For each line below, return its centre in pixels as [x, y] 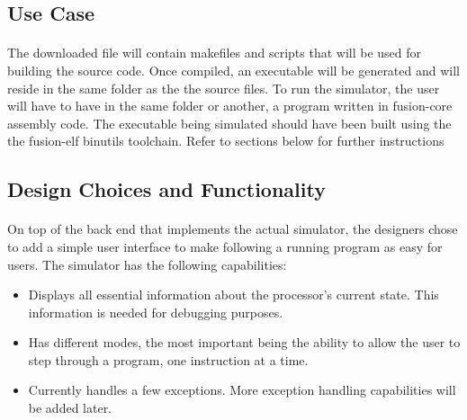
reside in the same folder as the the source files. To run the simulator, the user [224, 88]
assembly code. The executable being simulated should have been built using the [229, 123]
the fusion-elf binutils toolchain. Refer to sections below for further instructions [226, 141]
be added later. [70, 408]
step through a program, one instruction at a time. [168, 359]
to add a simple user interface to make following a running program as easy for [225, 246]
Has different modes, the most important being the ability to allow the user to [244, 342]
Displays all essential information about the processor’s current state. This [233, 295]
